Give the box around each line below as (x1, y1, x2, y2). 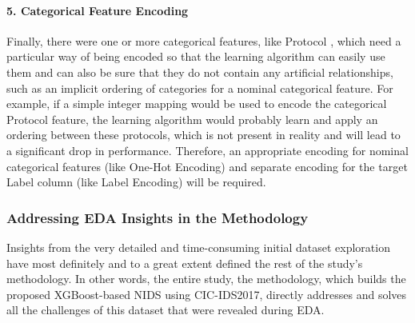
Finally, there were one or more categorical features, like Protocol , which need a (6, 32, 401, 49)
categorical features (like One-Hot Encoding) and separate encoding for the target (6, 158, 408, 174)
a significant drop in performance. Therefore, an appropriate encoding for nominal (6, 142, 409, 158)
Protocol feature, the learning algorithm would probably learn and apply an (6, 110, 378, 127)
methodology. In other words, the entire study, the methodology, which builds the (6, 270, 406, 287)
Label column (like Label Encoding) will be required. (6, 173, 266, 190)
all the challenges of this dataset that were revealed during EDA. (6, 301, 325, 318)
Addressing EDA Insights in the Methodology (6, 207, 309, 227)
